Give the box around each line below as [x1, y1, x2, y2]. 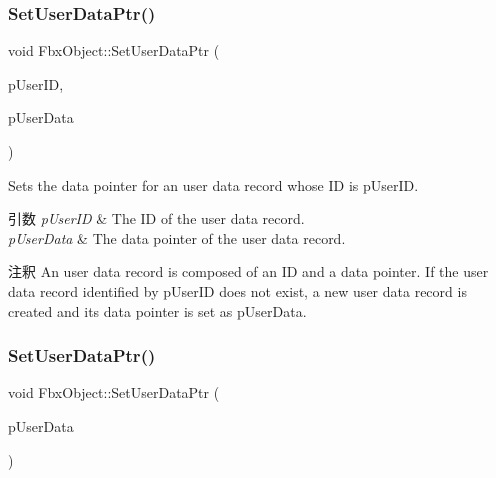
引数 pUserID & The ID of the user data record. [8, 208, 305, 229]
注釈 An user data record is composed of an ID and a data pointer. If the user [8, 261, 489, 282]
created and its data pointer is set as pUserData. [8, 300, 307, 321]
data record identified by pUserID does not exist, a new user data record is [8, 280, 467, 301]
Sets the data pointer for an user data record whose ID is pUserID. [8, 174, 419, 195]
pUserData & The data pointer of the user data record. [8, 227, 346, 248]
